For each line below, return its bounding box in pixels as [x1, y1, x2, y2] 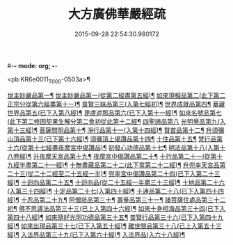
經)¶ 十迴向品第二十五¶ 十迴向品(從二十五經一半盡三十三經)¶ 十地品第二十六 [7, 178, 225, 187]
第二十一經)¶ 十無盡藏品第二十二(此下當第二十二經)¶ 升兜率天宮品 [31, 161, 220, 169]
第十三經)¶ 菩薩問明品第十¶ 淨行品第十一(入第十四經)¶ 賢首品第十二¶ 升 [7, 126, 212, 134]
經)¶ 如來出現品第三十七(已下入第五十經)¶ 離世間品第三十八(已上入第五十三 [7, 221, 223, 230]
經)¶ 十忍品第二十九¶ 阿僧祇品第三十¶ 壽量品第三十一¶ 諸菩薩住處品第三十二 [7, 196, 226, 204]
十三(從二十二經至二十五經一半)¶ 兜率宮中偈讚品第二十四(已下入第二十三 [13, 169, 220, 177]
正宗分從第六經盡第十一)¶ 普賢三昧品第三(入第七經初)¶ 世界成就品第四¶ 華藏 [7, 100, 225, 108]
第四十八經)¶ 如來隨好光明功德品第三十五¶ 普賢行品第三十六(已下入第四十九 [7, 213, 224, 221]
